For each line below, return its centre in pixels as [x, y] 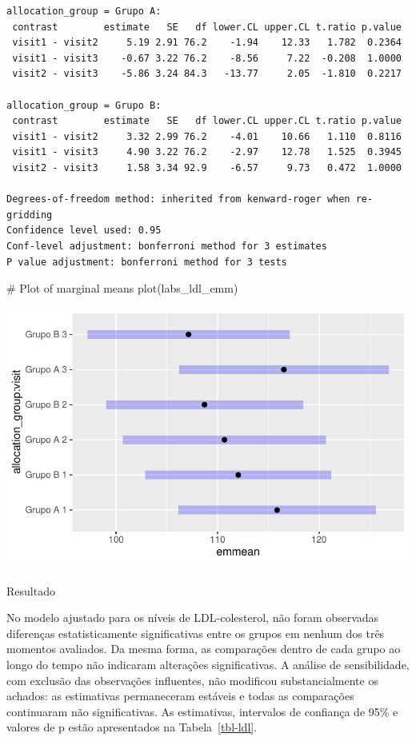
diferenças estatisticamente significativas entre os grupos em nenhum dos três [196, 633]
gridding [30, 215]
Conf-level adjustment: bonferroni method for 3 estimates [167, 246]
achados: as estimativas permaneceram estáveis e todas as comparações [180, 696]
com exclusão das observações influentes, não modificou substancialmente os [192, 680]
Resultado [31, 590]
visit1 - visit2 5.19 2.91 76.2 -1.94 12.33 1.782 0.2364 [207, 43]
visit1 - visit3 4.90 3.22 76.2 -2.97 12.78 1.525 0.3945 [207, 152]
